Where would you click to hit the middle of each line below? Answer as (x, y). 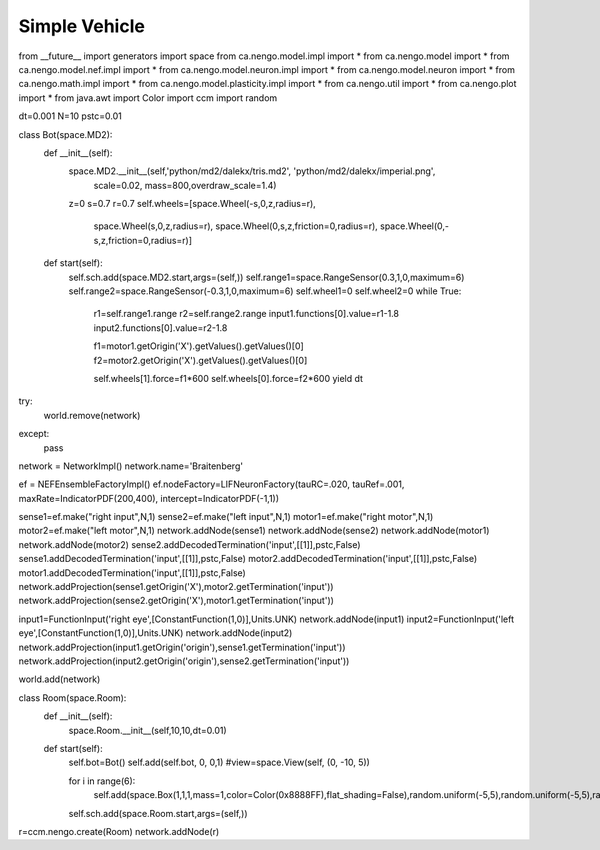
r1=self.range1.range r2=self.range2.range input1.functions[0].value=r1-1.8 (246, 314)
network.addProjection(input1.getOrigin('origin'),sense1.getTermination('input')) (182, 647)
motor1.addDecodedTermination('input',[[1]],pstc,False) (132, 572)
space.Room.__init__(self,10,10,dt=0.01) (147, 730)
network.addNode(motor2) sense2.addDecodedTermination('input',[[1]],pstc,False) (189, 544)
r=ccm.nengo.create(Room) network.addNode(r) (119, 831)
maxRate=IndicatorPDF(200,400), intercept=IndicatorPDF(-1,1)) (149, 498)
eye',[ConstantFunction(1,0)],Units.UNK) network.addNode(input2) (155, 633)
